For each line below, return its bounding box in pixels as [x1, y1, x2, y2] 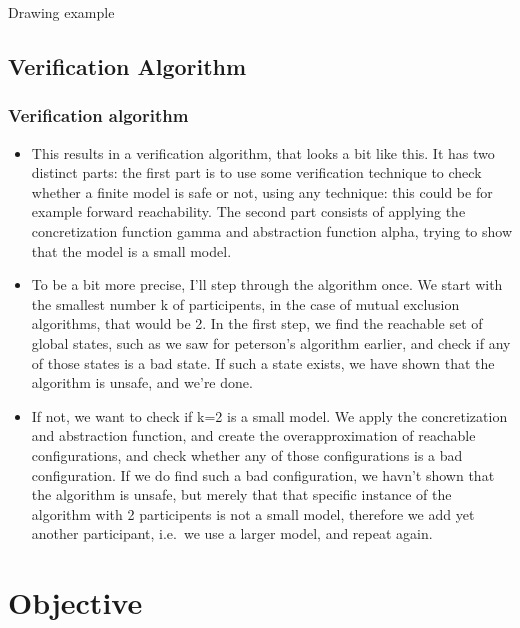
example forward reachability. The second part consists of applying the [31, 201, 466, 222]
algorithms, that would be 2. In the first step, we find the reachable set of [31, 313, 483, 334]
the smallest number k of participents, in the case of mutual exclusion [31, 293, 460, 314]
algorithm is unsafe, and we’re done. [31, 372, 253, 393]
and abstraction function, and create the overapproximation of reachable [31, 425, 476, 446]
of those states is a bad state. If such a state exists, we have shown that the [31, 352, 495, 373]
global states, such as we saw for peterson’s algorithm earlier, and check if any [31, 332, 511, 353]
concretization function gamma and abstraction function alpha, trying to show [31, 220, 513, 241]
